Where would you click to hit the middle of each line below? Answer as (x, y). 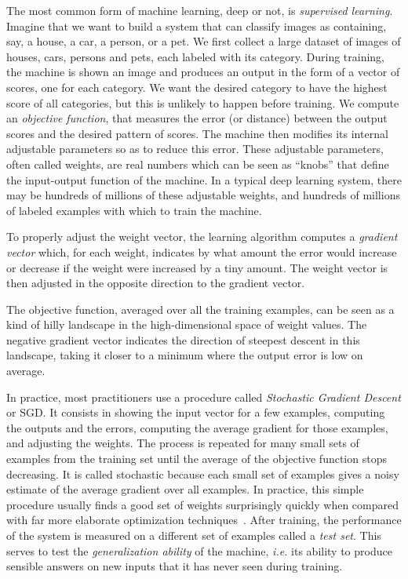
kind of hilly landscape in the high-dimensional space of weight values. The (187, 324)
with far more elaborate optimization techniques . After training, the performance (204, 520)
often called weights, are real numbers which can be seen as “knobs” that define (198, 164)
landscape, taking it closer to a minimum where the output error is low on (185, 355)
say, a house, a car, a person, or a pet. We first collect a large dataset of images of (204, 41)
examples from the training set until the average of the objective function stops (197, 459)
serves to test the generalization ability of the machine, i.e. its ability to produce (199, 550)
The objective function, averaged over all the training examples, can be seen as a (200, 309)
